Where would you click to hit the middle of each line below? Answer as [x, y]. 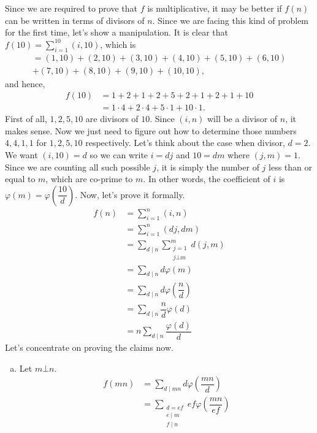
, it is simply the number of [208, 167]
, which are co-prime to [89, 179]
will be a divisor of [242, 119]
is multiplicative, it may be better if [215, 8]
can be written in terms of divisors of [75, 20]
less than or [291, 167]
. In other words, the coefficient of [207, 179]
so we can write [119, 155]
